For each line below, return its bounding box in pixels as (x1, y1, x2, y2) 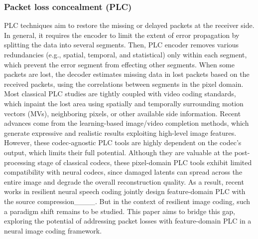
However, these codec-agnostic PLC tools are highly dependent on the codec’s (4, 137, 242, 148)
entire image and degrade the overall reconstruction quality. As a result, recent (4, 176, 244, 187)
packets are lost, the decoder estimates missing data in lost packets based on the (4, 69, 250, 79)
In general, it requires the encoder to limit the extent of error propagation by (4, 29, 240, 40)
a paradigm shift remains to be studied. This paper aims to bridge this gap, (4, 206, 235, 216)
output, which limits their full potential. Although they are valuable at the (4, 147, 232, 157)
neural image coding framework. (4, 225, 102, 236)
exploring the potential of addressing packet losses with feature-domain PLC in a (4, 216, 252, 226)
